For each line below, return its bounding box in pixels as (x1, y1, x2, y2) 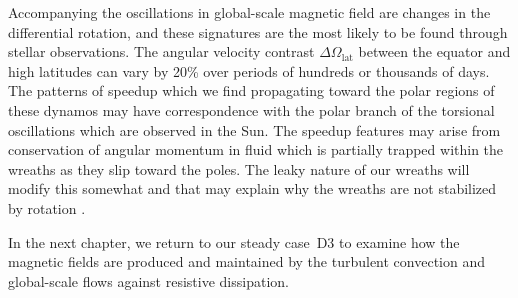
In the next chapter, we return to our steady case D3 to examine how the (8, 231, 460, 252)
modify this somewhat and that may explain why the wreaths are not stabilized (8, 178, 497, 199)
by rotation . (8, 197, 86, 218)
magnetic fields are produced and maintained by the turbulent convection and (8, 251, 486, 272)
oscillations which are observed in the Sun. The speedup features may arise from (8, 119, 501, 140)
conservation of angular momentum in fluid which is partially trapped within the (8, 139, 504, 160)
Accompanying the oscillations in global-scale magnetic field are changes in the (8, 2, 491, 22)
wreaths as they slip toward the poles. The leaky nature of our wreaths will (8, 158, 470, 179)
